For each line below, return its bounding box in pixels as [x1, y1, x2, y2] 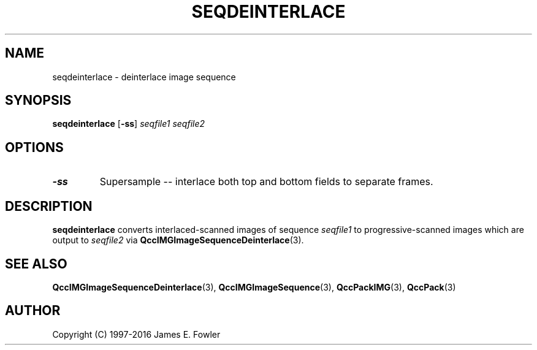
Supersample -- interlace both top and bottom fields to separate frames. [99, 175, 433, 188]
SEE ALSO [5, 256, 67, 272]
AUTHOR [5, 303, 61, 319]
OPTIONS [5, 139, 64, 155]
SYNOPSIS [5, 93, 72, 108]
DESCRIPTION [5, 198, 93, 214]
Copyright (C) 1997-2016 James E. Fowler [52, 329, 221, 340]
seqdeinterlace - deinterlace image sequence [52, 71, 236, 82]
